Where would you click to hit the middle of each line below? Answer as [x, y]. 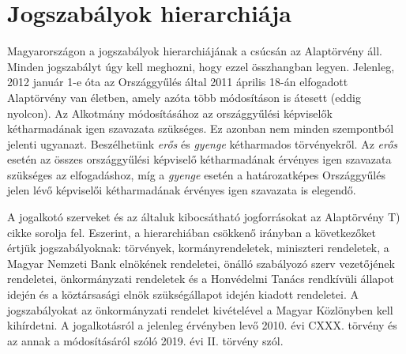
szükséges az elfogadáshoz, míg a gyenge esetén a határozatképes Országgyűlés [196, 174]
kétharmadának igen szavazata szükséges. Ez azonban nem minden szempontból [201, 128]
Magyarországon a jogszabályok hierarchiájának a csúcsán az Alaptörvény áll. [195, 51]
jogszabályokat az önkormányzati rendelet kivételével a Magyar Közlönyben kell [200, 309]
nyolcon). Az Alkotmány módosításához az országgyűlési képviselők [170, 113]
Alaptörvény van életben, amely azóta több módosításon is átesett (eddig [184, 97]
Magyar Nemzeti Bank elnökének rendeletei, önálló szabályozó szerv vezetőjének [201, 263]
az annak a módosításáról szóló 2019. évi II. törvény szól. [145, 340]
